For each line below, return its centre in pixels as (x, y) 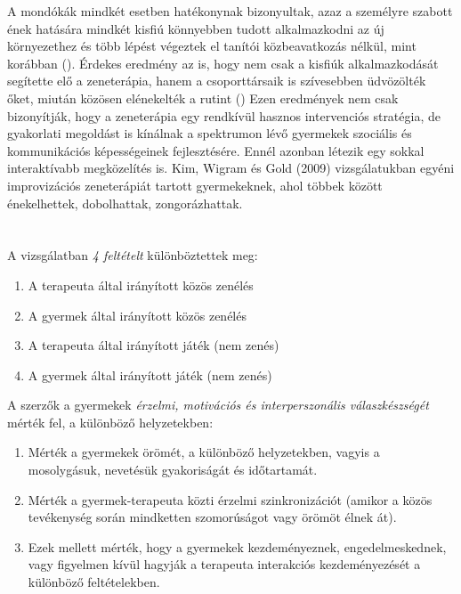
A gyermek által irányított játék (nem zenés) (150, 374)
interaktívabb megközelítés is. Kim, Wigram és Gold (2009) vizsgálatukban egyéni (231, 168)
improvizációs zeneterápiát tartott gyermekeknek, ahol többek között (195, 185)
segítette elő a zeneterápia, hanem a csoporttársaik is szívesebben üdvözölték (217, 81)
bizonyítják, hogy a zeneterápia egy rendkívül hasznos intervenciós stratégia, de (224, 115)
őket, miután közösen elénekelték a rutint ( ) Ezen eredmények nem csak (203, 98)
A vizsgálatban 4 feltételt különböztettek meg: (133, 255)
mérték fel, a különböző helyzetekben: (110, 422)
